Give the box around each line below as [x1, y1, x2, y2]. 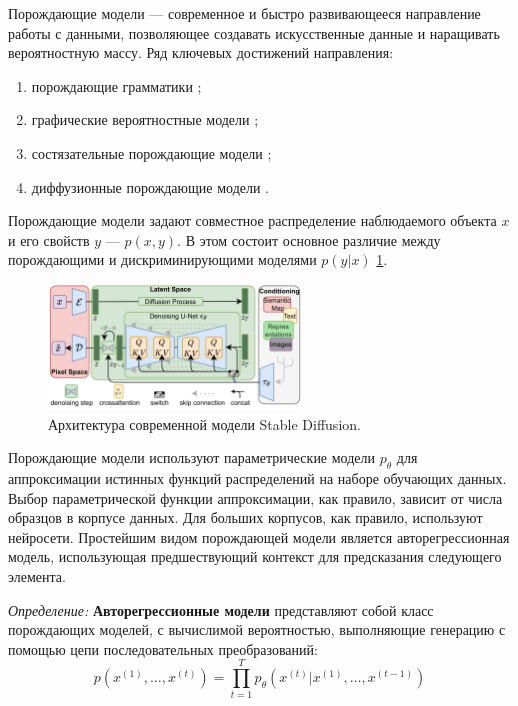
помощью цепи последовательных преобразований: [8, 638, 318, 659]
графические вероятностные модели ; [31, 109, 259, 130]
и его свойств [8, 229, 90, 250]
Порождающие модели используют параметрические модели [8, 447, 376, 468]
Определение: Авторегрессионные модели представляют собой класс [8, 599, 434, 620]
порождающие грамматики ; [31, 75, 202, 96]
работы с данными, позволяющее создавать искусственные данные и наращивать [8, 22, 500, 43]
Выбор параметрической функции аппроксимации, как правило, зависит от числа [8, 487, 503, 508]
